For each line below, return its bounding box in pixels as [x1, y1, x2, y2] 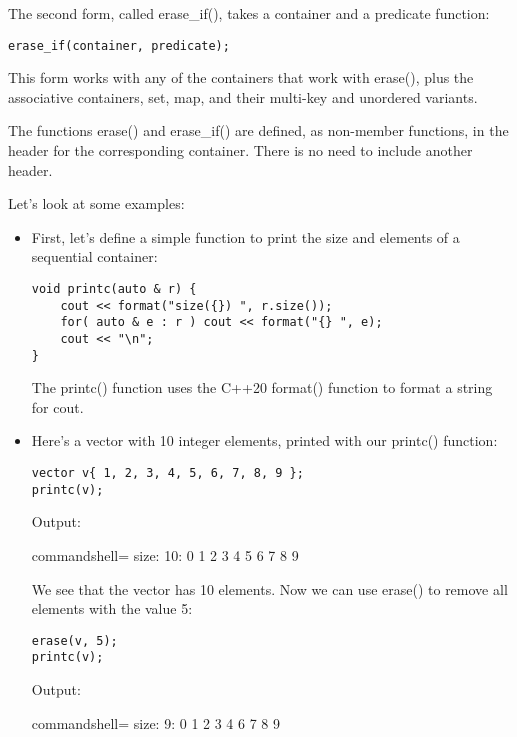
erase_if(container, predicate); [8, 38, 230, 53]
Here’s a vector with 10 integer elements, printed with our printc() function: [31, 430, 498, 451]
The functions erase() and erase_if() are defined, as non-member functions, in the [8, 120, 509, 141]
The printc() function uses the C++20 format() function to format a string [31, 377, 493, 398]
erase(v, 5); [31, 633, 118, 648]
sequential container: [31, 246, 158, 267]
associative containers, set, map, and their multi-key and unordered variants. [8, 86, 478, 107]
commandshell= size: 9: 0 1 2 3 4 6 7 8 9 [31, 712, 281, 733]
